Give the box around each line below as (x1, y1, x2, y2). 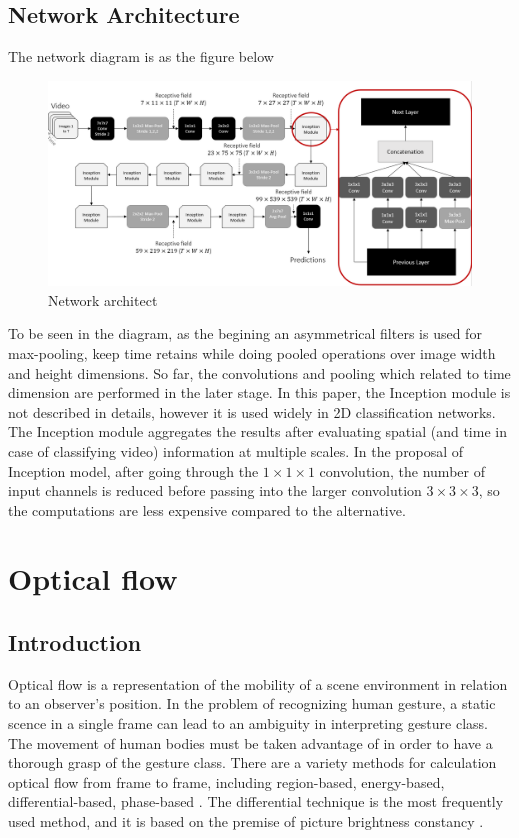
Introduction (8, 627, 142, 658)
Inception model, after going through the (8, 460, 259, 481)
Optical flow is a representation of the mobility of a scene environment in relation (8, 673, 508, 694)
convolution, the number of (319, 460, 485, 481)
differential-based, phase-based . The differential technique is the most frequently (8, 791, 504, 812)
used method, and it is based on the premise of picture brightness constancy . (8, 811, 484, 832)
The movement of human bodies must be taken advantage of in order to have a (8, 732, 493, 753)
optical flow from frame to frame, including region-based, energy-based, (8, 771, 445, 792)
